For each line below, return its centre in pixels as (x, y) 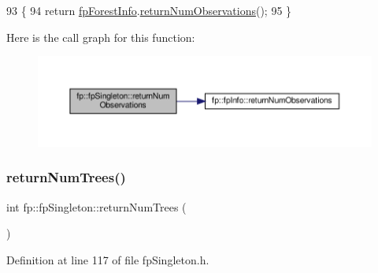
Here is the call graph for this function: (101, 37)
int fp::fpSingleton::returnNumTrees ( (96, 206)
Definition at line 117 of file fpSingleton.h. (108, 259)
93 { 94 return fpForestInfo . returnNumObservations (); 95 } (149, 10)
